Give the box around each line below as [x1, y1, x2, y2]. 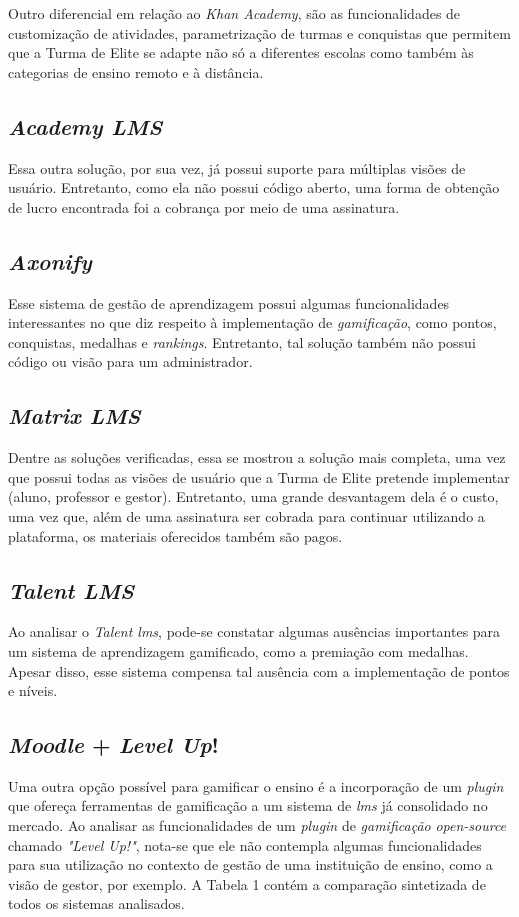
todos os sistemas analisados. [8, 893, 185, 914]
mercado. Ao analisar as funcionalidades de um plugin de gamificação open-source [8, 815, 507, 836]
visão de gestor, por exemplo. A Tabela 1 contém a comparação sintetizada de [8, 873, 486, 894]
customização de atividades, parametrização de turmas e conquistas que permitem [8, 22, 511, 43]
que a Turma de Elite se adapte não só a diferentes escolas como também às [8, 42, 474, 63]
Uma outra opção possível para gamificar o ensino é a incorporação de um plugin [8, 775, 504, 796]
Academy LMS [8, 110, 163, 141]
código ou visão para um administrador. [8, 351, 253, 372]
